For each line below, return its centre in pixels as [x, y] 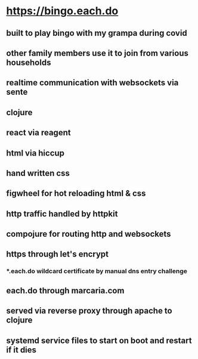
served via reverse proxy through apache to [89, 311]
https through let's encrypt [58, 254]
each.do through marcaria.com [65, 290]
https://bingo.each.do [62, 11]
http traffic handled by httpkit [62, 214]
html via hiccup [35, 153]
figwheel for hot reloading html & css [76, 194]
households [29, 62]
